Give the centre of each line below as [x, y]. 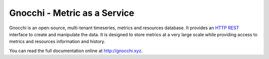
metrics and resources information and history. [57, 42]
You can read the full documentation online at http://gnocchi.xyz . [76, 51]
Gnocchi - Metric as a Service [72, 13]
